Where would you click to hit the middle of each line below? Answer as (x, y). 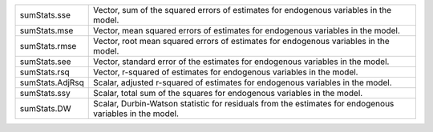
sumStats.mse (47, 30)
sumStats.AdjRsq (52, 82)
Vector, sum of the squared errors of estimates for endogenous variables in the (243, 10)
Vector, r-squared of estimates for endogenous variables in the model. (226, 72)
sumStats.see (45, 62)
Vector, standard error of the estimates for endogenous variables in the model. (241, 62)
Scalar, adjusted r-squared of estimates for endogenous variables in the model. (243, 82)
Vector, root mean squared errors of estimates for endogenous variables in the (242, 41)
